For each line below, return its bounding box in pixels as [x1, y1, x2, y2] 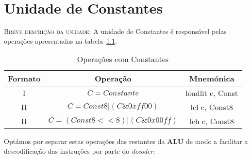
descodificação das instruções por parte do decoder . [4, 145, 155, 156]
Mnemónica [189, 73, 235, 84]
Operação [94, 73, 132, 84]
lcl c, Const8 [190, 101, 233, 113]
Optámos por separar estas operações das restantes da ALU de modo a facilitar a [4, 136, 248, 146]
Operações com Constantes [77, 53, 169, 65]
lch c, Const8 [189, 115, 234, 127]
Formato [8, 73, 41, 84]
